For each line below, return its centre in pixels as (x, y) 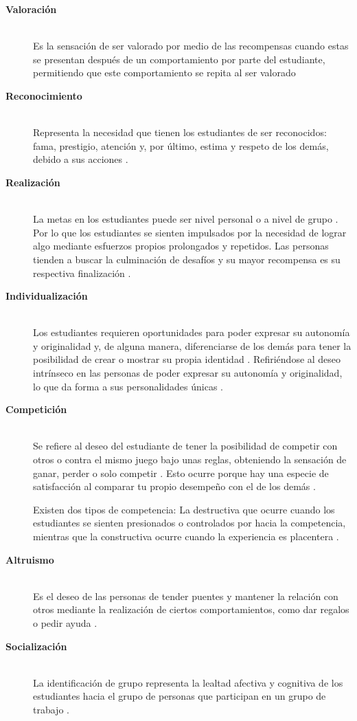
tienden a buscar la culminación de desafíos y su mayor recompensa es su (187, 259)
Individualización (47, 296)
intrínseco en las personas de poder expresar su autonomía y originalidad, (188, 373)
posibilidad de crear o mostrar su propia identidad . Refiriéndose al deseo (187, 359)
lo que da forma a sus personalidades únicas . (128, 386)
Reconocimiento (44, 95)
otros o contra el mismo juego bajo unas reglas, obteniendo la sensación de (190, 459)
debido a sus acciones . (81, 159)
